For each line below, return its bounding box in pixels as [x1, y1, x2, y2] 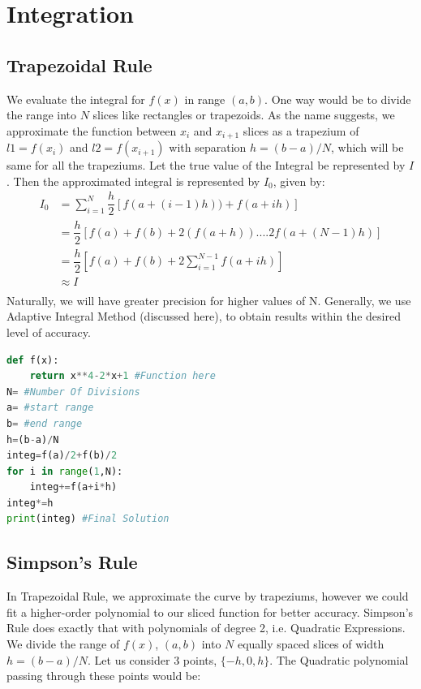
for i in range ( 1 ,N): [6, 465, 123, 477]
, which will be [330, 139, 404, 156]
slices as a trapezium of [243, 122, 359, 139]
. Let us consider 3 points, [88, 651, 217, 668]
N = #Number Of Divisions [6, 385, 140, 398]
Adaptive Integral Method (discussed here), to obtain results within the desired [6, 308, 401, 325]
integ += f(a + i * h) [29, 481, 118, 493]
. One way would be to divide [264, 90, 411, 107]
